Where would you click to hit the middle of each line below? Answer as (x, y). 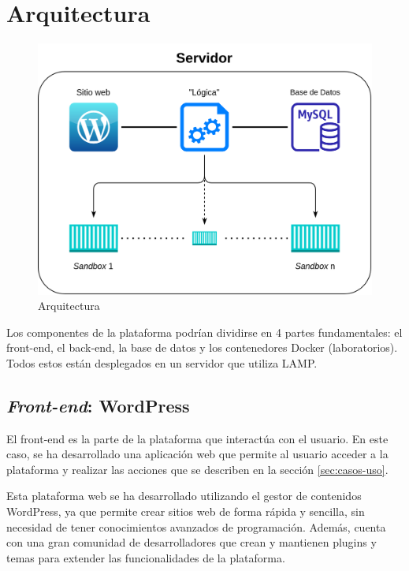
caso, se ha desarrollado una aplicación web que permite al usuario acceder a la (197, 454)
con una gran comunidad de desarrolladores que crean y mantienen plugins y (191, 542)
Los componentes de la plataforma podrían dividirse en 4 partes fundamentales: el (204, 332)
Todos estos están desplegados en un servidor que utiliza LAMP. (162, 362)
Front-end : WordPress (98, 405)
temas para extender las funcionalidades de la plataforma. (146, 557)
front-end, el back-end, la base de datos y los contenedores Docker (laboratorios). (202, 347)
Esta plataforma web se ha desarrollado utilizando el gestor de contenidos (184, 496)
